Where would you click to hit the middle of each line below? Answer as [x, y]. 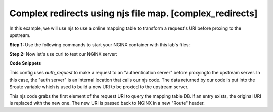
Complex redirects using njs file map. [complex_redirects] [133, 13]
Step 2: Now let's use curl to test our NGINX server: [63, 54]
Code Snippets [25, 63]
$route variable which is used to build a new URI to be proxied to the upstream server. [99, 87]
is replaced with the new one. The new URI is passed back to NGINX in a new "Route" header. [107, 103]
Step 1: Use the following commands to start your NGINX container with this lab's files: [99, 45]
